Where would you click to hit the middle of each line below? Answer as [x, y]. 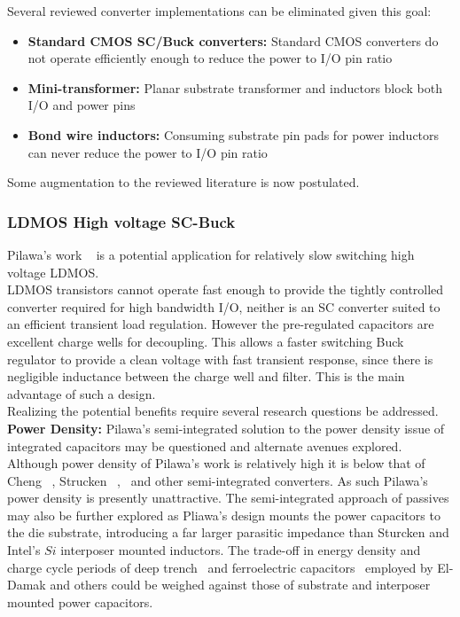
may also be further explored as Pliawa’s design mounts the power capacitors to [224, 515]
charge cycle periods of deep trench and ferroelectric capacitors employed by [220, 567]
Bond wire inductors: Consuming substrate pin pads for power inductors [234, 134]
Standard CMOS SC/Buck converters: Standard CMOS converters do [233, 40]
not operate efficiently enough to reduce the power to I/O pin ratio [210, 58]
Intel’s [24, 550]
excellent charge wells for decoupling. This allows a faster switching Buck [206, 341]
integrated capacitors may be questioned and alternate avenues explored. [205, 445]
